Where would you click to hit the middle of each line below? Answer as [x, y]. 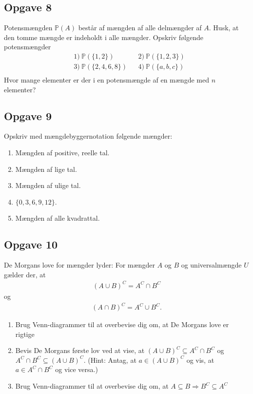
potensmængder [28, 47]
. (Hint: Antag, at [110, 360]
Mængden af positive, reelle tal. [62, 153]
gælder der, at [25, 274]
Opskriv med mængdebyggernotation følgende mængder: [88, 136]
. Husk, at [224, 28]
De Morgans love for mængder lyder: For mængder [79, 265]
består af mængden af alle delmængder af [140, 28]
